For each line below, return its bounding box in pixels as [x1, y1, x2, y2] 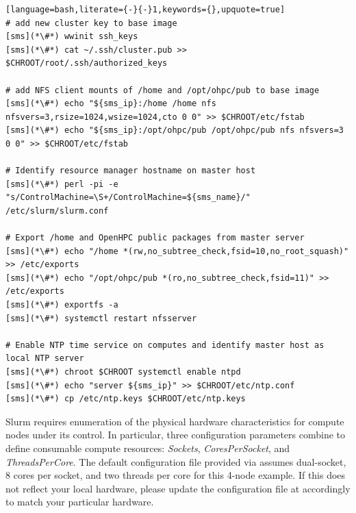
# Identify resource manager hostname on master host [5, 166, 256, 176]
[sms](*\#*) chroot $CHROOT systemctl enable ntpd [5, 367, 241, 377]
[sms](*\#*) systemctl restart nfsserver [5, 313, 197, 323]
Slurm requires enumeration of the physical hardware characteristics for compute [5, 414, 344, 428]
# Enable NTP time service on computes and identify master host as [5, 340, 325, 350]
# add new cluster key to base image [5, 18, 177, 28]
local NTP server [5, 353, 84, 364]
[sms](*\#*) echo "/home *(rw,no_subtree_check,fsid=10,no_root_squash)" [5, 246, 349, 256]
